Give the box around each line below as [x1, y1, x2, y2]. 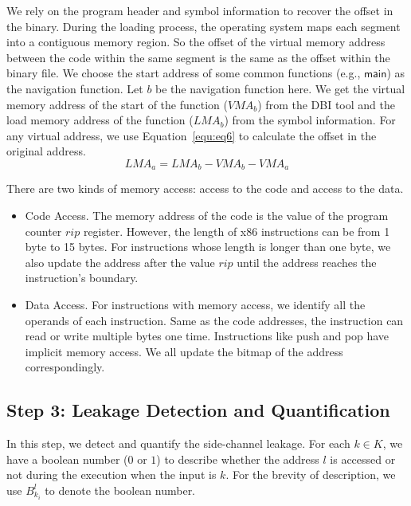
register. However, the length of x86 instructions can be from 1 [83, 222, 390, 239]
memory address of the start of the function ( [6, 96, 229, 112]
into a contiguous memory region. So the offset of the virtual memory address [6, 33, 386, 50]
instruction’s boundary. [25, 269, 139, 286]
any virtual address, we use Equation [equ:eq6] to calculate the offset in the [6, 127, 377, 143]
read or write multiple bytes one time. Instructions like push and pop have [25, 328, 389, 344]
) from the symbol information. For [224, 112, 396, 128]
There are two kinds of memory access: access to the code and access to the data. [6, 180, 404, 197]
